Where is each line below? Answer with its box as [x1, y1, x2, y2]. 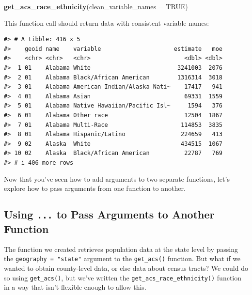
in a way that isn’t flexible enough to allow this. [4, 282, 146, 292]
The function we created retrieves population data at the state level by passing [4, 244, 238, 254]
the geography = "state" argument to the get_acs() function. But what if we [4, 253, 241, 264]
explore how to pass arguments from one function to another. [4, 183, 186, 193]
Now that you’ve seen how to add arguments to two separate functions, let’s [4, 173, 230, 184]
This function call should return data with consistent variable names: [4, 17, 209, 28]
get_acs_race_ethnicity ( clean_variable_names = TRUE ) [4, 1, 188, 11]
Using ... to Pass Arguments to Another [4, 207, 215, 222]
